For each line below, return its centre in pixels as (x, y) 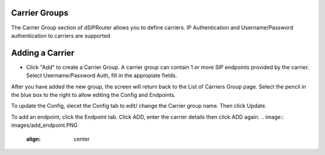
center (82, 139)
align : (33, 139)
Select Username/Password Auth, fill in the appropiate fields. (102, 75)
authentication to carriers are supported (61, 35)
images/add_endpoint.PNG (45, 125)
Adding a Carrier (43, 53)
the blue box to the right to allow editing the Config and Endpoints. (93, 95)
